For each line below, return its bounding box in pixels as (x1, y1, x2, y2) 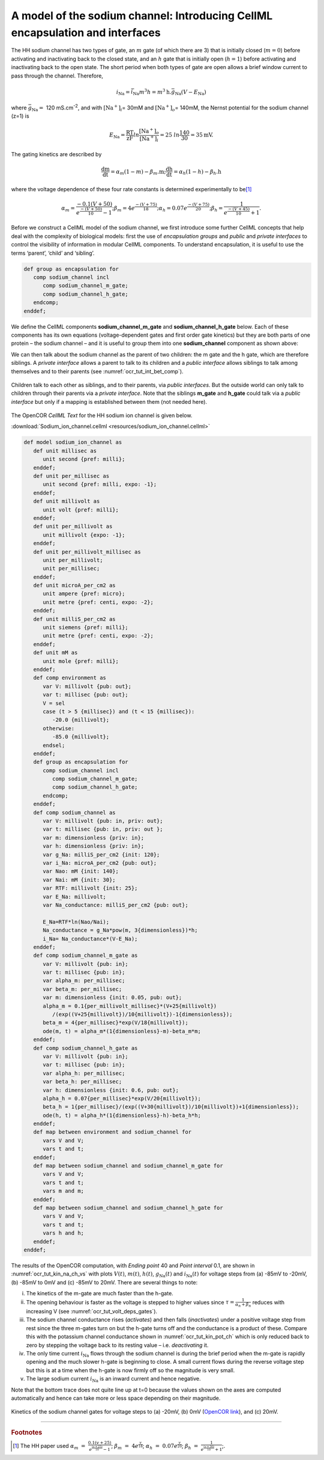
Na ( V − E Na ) (175, 88, 206, 97)
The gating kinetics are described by (11, 151, 102, 158)
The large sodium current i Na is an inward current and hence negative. (26, 1375, 201, 1384)
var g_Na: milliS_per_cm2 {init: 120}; (43, 851, 160, 858)
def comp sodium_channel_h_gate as (33, 1045, 138, 1051)
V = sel (43, 700, 65, 706)
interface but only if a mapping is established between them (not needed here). (11, 398, 207, 405)
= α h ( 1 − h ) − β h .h (173, 168, 222, 177)
